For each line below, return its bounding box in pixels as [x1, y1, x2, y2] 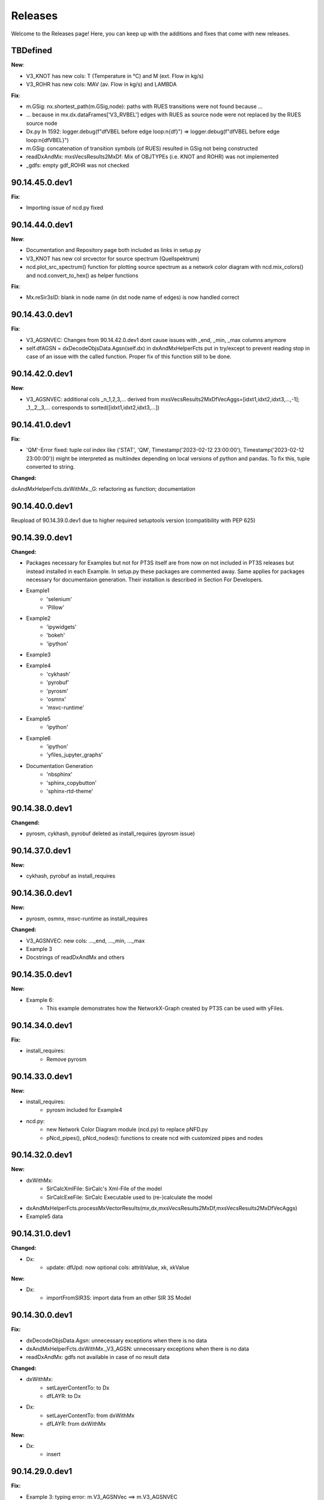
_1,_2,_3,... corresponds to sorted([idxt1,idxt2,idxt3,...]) [26, 404, 160, 411]
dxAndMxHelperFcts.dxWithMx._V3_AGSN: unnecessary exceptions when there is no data [26, 1345, 249, 1352]
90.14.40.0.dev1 [11, 501, 73, 511]
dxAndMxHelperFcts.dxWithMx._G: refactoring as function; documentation [11, 485, 196, 492]
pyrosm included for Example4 [46, 1106, 122, 1114]
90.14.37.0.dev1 [11, 846, 71, 856]
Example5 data [26, 1213, 63, 1220]
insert [46, 1451, 61, 1458]
